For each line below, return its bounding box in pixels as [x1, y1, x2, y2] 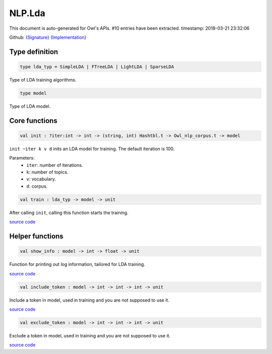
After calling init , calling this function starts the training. [9, 209, 128, 216]
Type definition [9, 47, 58, 56]
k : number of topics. [26, 169, 69, 175]
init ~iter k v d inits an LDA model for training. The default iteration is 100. [9, 146, 175, 152]
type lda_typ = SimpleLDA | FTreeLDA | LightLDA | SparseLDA [20, 63, 174, 69]
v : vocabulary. [26, 176, 56, 182]
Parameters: [9, 155, 35, 161]
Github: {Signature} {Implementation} [9, 34, 87, 40]
